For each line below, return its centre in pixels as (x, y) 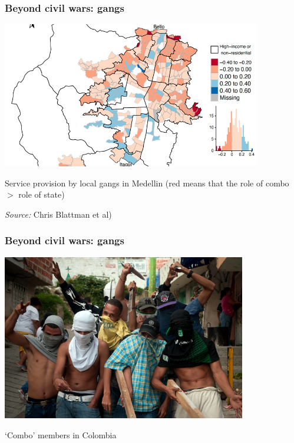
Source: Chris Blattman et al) (58, 214)
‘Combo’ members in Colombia (61, 434)
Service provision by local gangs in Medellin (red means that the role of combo (147, 183)
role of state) (42, 194)
